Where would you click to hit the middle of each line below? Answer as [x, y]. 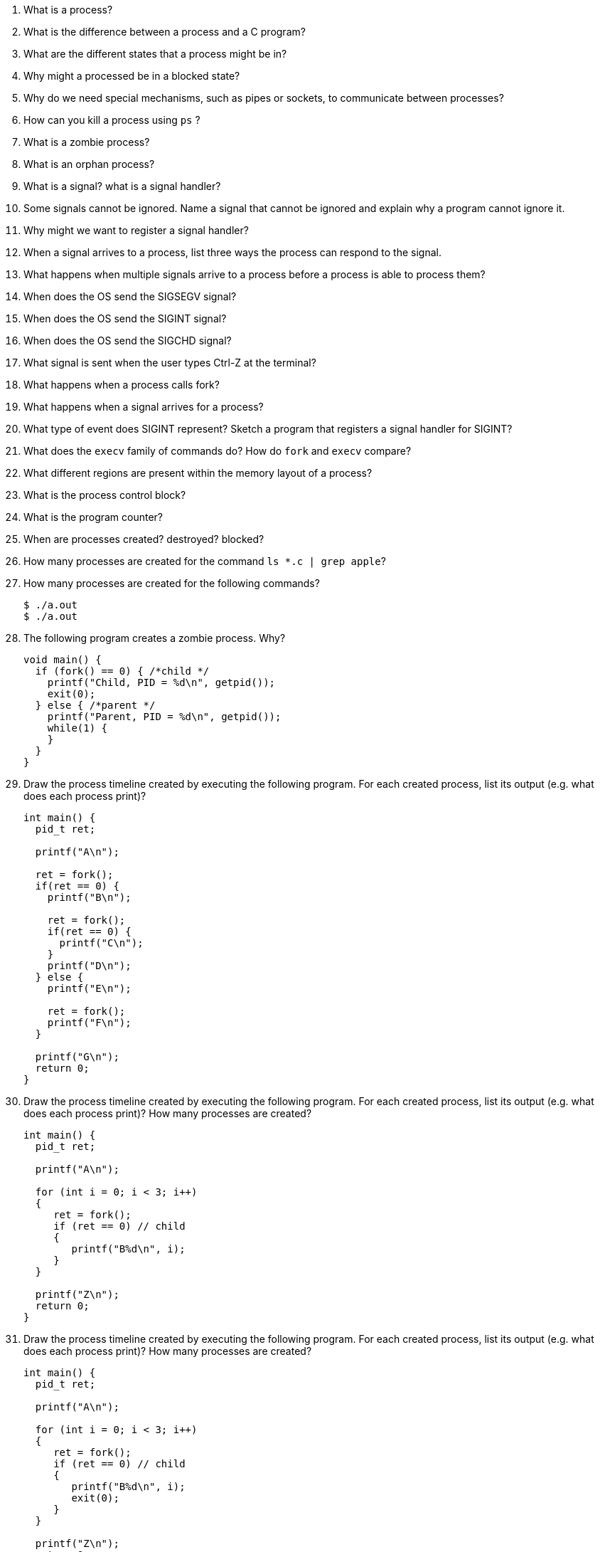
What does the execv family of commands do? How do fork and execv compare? [218, 451]
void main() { [63, 660]
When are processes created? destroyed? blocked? [144, 539]
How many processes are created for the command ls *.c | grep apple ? [205, 561]
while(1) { [77, 728]
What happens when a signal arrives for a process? [144, 407]
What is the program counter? [93, 517]
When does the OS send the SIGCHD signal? [128, 341]
